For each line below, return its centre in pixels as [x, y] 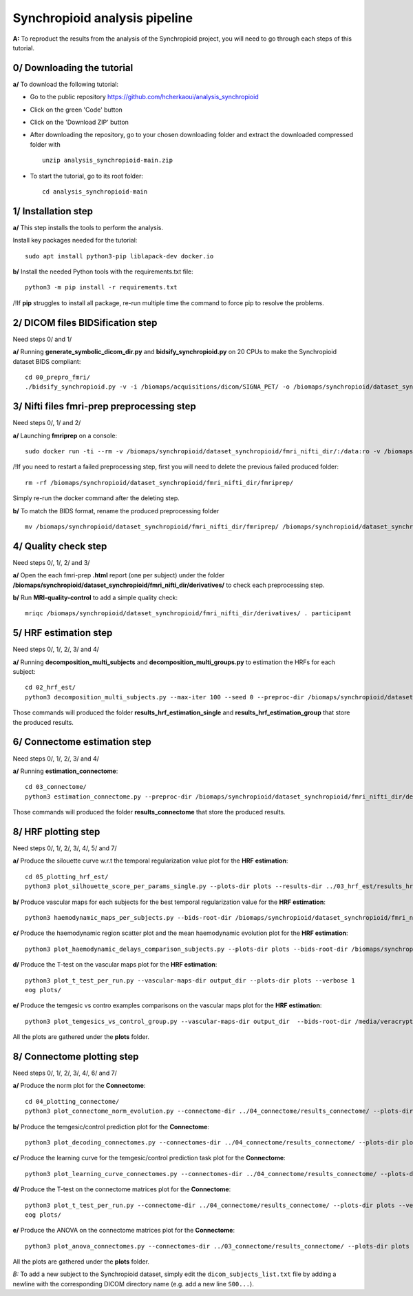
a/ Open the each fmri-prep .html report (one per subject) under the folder [119, 575]
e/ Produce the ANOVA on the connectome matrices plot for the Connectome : [124, 1231]
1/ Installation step [53, 211]
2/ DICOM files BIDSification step [85, 323]
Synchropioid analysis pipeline [103, 18]
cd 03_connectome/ [56, 787]
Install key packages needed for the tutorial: [75, 240]
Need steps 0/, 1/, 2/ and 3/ [51, 562]
